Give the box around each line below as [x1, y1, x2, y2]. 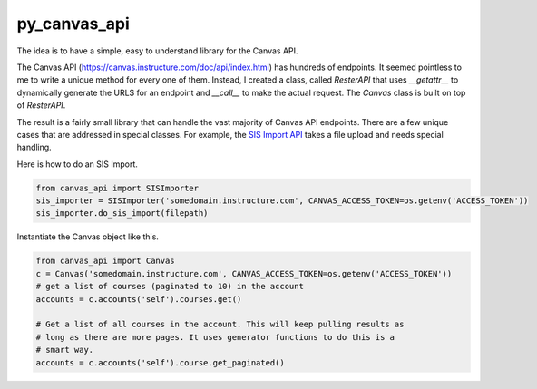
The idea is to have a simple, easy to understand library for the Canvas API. [16, 45, 298, 56]
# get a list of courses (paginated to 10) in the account [35, 281, 304, 292]
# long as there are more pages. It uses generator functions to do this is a [35, 332, 395, 342]
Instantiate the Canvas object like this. [16, 231, 159, 242]
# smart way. [35, 345, 94, 355]
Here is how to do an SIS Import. [16, 159, 138, 170]
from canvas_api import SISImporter [35, 182, 200, 193]
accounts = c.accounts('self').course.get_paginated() [35, 357, 285, 367]
